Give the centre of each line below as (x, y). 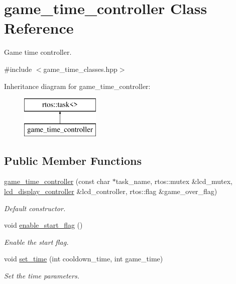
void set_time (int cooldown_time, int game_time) (84, 259)
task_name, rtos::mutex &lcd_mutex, (174, 181)
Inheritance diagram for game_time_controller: (77, 86)
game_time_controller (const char (57, 181)
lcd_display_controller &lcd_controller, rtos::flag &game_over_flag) (111, 191)
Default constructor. (35, 208)
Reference (39, 28)
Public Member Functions (73, 160)
